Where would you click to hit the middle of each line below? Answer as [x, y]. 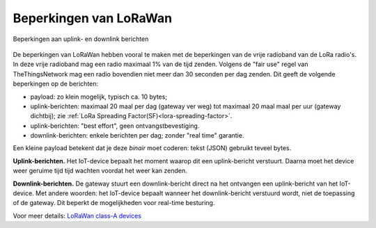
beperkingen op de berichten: [56, 84]
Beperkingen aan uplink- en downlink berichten [81, 39]
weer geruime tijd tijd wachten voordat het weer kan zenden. [100, 171]
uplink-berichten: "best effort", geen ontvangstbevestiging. [115, 126]
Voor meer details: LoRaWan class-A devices [77, 215]
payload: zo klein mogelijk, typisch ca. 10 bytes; [99, 97]
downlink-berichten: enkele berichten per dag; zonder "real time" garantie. [137, 136]
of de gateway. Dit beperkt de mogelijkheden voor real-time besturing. [114, 203]
